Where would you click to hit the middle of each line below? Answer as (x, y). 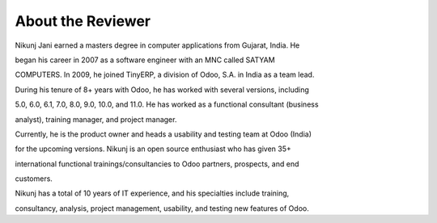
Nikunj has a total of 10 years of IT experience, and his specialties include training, (152, 193)
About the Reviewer (83, 21)
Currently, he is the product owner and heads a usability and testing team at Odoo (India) (163, 134)
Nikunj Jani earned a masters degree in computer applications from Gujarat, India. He (157, 45)
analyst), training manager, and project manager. (96, 119)
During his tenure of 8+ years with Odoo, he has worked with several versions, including (162, 90)
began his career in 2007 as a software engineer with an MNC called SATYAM (145, 60)
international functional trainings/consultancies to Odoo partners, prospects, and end (157, 164)
